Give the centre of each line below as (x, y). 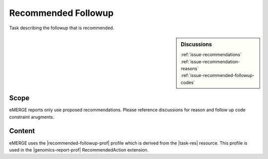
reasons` (190, 68)
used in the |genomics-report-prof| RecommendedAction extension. (79, 150)
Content (22, 131)
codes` (188, 82)
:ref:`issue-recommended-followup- (218, 76)
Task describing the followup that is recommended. (62, 28)
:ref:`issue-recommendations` (211, 55)
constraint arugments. (32, 117)
